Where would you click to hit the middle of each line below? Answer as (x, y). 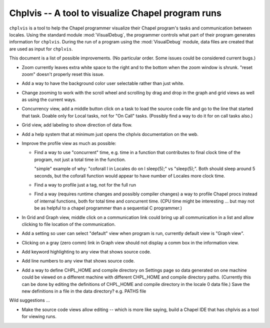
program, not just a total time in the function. (80, 159)
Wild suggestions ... (29, 300)
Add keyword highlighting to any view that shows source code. (86, 252)
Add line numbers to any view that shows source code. (78, 261)
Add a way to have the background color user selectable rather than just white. (103, 83)
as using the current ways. (49, 99)
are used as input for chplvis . (41, 49)
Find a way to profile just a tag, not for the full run (85, 184)
